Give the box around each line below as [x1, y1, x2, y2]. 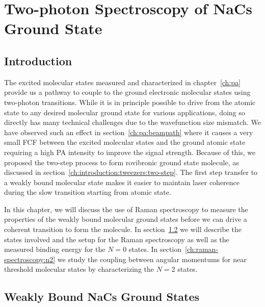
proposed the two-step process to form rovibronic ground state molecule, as [4, 157, 239, 167]
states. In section [128, 244, 182, 254]
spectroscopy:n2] [4, 253, 56, 264]
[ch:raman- [185, 244, 219, 254]
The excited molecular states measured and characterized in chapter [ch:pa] [4, 76, 241, 87]
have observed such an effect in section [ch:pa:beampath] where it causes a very [4, 126, 253, 137]
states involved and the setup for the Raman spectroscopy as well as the [4, 234, 229, 244]
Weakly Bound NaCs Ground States [4, 289, 200, 304]
